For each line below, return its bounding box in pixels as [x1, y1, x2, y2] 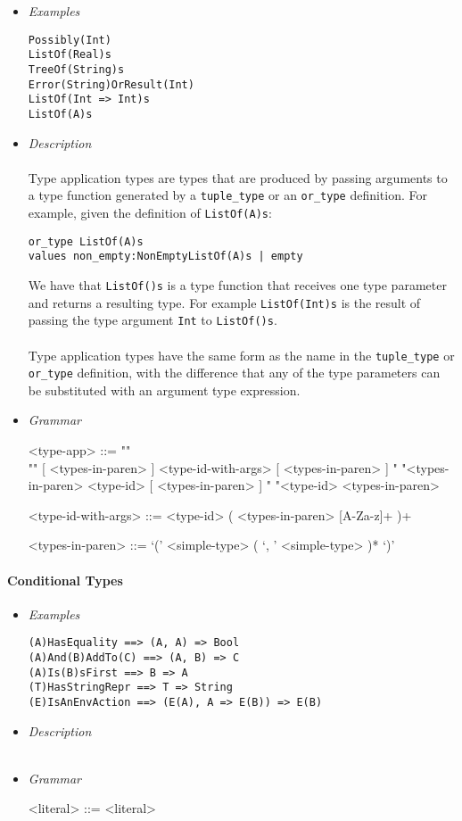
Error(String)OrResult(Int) [28, 78, 194, 91]
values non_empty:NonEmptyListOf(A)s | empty [28, 250, 303, 263]
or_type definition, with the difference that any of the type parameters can [28, 363, 441, 382]
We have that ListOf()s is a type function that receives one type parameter [28, 275, 447, 294]
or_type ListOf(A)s [28, 235, 144, 248]
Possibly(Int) [28, 33, 111, 46]
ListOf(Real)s [28, 48, 111, 62]
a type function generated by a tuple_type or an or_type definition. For [28, 186, 427, 204]
